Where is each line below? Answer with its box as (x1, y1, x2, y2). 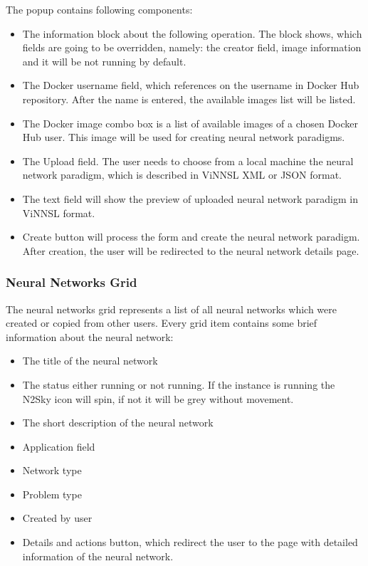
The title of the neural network (22, 353, 158, 368)
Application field (22, 439, 95, 454)
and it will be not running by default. (22, 53, 186, 68)
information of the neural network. (22, 548, 174, 563)
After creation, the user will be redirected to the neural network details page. (22, 243, 359, 258)
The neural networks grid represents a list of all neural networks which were (6, 301, 337, 316)
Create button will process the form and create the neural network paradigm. (22, 229, 360, 244)
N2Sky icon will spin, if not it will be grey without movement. (22, 391, 294, 406)
